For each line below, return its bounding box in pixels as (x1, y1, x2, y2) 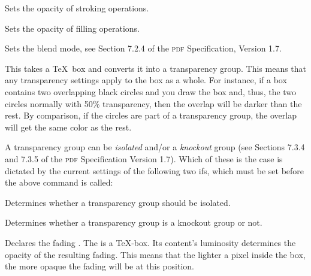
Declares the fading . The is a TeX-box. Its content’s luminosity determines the (5, 236, 296, 248)
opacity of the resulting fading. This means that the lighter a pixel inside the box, (5, 248, 306, 260)
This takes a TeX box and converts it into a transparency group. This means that (5, 62, 307, 74)
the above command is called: (5, 176, 113, 189)
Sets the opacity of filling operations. (5, 22, 140, 34)
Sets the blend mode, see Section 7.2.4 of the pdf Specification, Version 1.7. (5, 42, 282, 54)
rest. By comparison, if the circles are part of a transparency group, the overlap (5, 109, 297, 122)
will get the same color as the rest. (5, 120, 132, 133)
